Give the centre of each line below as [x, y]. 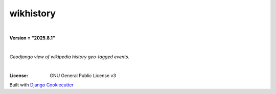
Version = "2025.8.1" [32, 38]
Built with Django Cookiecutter [42, 85]
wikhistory [33, 13]
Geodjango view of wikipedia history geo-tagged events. [70, 57]
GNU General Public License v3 [83, 75]
